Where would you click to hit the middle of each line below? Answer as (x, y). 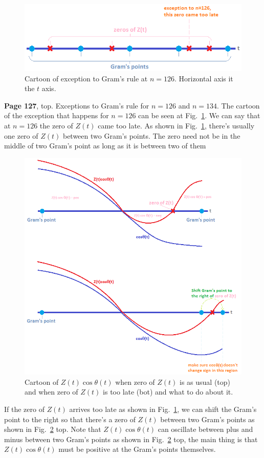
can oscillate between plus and (205, 429)
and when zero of (51, 392)
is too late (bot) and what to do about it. (168, 392)
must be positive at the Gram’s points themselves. (137, 449)
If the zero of (24, 409)
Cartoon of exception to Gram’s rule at (86, 78)
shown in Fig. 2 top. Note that (53, 429)
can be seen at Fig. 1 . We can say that (199, 115)
